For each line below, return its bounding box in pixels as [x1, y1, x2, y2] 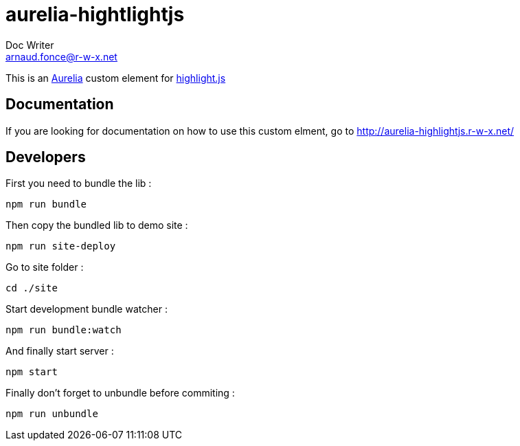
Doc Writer [5, 38, 54, 51]
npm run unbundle [5, 408, 98, 420]
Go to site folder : [5, 261, 84, 274]
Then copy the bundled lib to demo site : [5, 219, 188, 232]
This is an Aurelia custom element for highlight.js [5, 71, 226, 84]
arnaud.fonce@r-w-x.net [5, 50, 117, 63]
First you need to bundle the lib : [5, 177, 152, 190]
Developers [5, 148, 86, 166]
